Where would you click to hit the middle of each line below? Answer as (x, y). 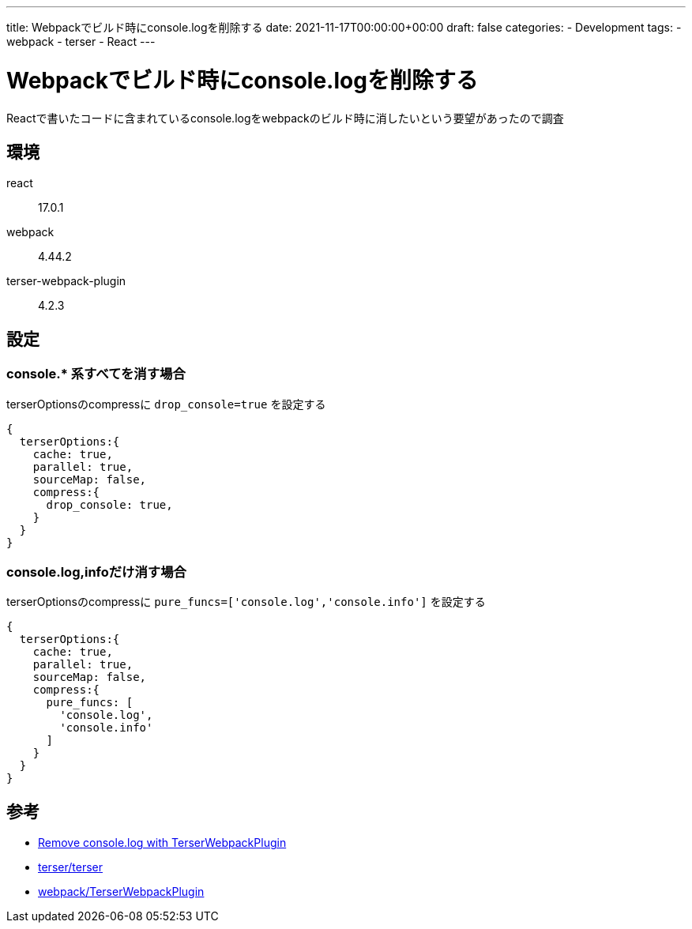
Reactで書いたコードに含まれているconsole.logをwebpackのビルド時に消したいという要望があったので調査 (285, 118)
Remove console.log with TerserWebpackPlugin (162, 843)
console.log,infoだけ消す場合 (96, 572)
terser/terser (70, 867)
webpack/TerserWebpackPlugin (121, 892)
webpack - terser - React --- (81, 41)
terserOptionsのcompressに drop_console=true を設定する (166, 404)
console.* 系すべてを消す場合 (96, 374)
